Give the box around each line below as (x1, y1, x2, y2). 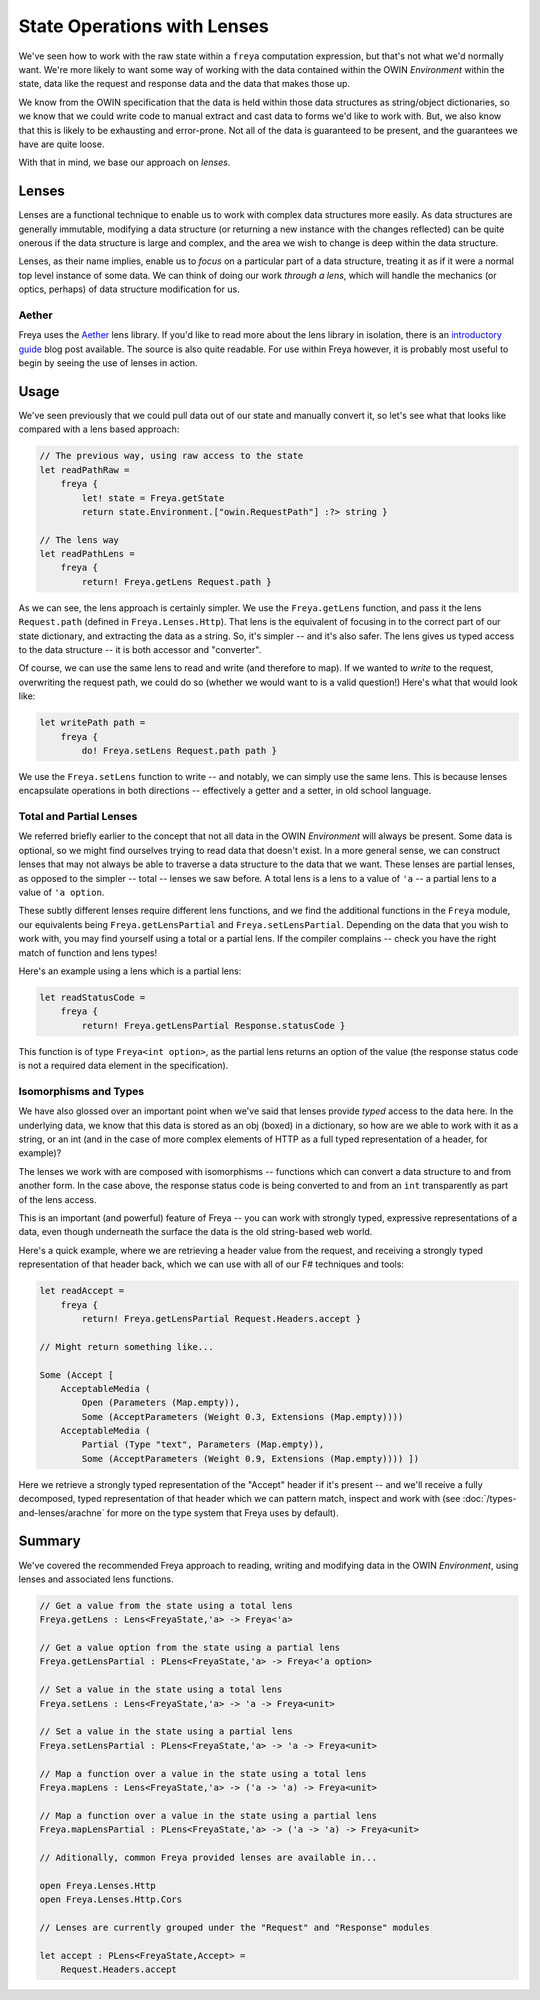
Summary (18, 1533, 81, 1550)
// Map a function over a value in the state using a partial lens (39, 1810, 378, 1821)
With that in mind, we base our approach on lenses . (18, 156, 231, 169)
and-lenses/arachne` (18, 1506, 105, 1519)
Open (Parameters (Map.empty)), (81, 1397, 240, 1409)
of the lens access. (18, 1193, 97, 1205)
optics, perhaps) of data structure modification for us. (18, 283, 240, 295)
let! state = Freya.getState (81, 492, 225, 504)
